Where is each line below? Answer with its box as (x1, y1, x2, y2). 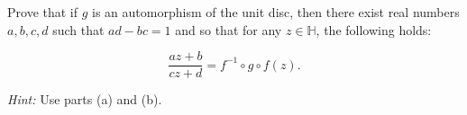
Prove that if (7, 3, 78, 21)
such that (52, 20, 105, 39)
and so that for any (175, 20, 282, 39)
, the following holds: (316, 20, 432, 39)
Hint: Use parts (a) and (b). (7, 90, 162, 109)
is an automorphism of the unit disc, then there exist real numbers (92, 3, 460, 21)
